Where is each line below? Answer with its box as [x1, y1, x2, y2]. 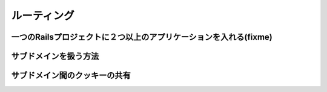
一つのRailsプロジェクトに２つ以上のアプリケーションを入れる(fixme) [11, 32, 272, 42]
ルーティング [11, 9, 75, 22]
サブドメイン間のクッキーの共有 [11, 70, 131, 81]
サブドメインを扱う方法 [11, 51, 99, 61]
